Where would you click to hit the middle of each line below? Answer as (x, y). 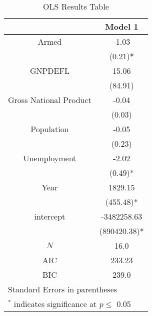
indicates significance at (55, 304)
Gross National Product (50, 100)
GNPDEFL (49, 71)
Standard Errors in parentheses (63, 289)
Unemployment (50, 158)
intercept (50, 216)
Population (50, 129)
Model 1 (122, 26)
